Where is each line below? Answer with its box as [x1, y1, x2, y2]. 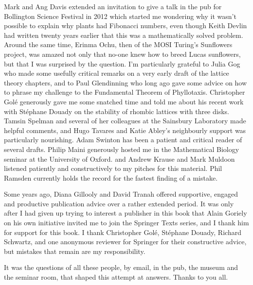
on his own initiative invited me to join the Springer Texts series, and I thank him [4, 218, 249, 228]
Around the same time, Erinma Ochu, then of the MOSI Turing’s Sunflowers [4, 39, 233, 50]
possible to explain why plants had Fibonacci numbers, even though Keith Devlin [4, 20, 247, 31]
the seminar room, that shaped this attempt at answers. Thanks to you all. [4, 272, 228, 282]
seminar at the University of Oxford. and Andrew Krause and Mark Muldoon [4, 153, 235, 164]
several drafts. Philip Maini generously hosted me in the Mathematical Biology [4, 144, 239, 154]
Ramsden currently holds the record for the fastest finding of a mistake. [4, 172, 218, 183]
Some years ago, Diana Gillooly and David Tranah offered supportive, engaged [4, 189, 238, 199]
